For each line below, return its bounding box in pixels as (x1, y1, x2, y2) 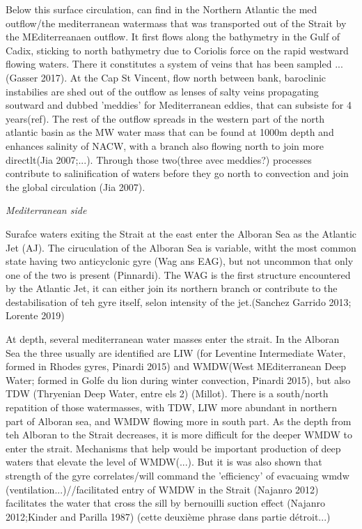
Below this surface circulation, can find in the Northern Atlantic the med (6, 2, 317, 16)
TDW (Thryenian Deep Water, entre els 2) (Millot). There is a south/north (6, 386, 329, 401)
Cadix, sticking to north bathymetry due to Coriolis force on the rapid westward (6, 43, 349, 57)
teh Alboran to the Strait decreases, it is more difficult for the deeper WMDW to (6, 427, 353, 442)
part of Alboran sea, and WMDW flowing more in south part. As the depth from (6, 413, 352, 428)
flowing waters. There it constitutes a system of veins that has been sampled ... (6, 56, 343, 71)
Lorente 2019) (6, 308, 65, 323)
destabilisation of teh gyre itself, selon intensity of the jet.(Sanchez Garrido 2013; (6, 294, 352, 309)
